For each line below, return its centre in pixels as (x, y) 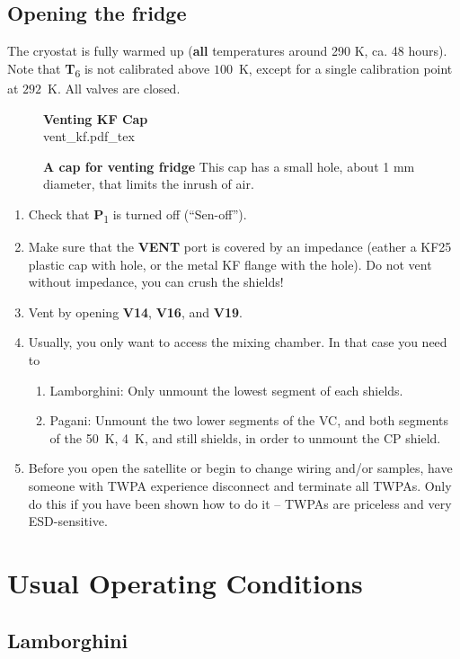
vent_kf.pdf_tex (89, 136)
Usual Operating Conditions (185, 582)
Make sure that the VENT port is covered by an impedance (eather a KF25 (240, 247)
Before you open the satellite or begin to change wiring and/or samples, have (240, 468)
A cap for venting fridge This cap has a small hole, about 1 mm (229, 166)
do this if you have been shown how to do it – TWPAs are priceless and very (240, 503)
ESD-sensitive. (68, 521)
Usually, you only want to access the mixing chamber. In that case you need (238, 342)
